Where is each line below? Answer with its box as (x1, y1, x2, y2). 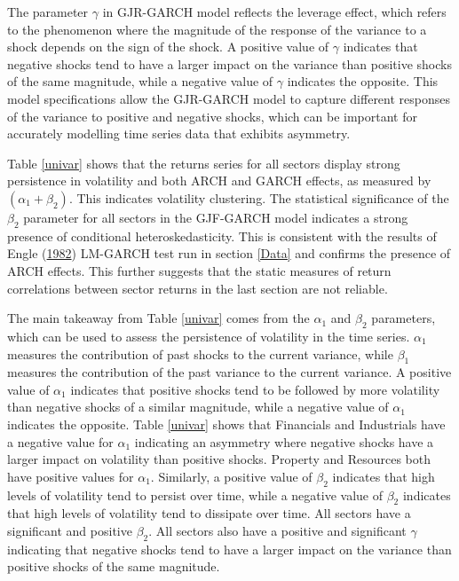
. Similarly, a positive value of (150, 467, 313, 485)
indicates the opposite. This (287, 72, 439, 90)
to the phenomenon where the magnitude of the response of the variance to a (7, 20, 427, 38)
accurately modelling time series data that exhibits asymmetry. (7, 124, 351, 143)
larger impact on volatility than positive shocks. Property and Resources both (7, 450, 431, 468)
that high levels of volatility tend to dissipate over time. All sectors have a (7, 504, 411, 522)
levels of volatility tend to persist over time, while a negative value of (7, 485, 383, 504)
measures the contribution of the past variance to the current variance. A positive (7, 363, 452, 381)
